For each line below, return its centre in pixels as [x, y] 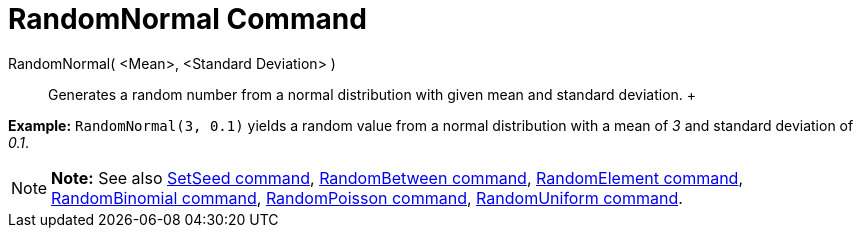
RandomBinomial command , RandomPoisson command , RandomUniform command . [367, 197]
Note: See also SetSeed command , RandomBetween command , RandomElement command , [397, 177]
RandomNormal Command [187, 19]
